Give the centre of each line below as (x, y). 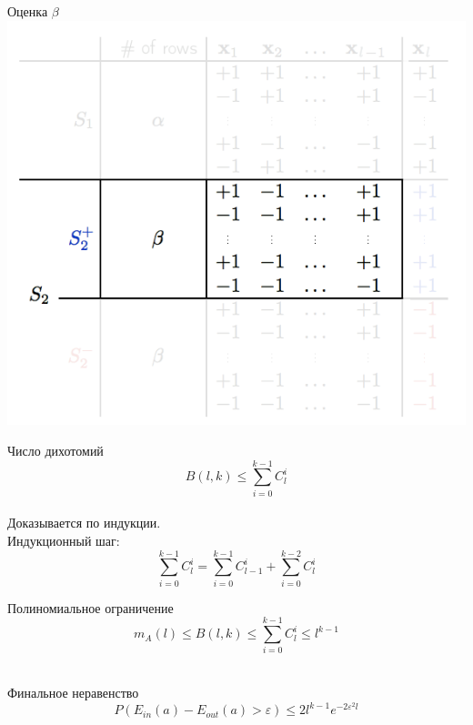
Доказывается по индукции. (84, 523)
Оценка (28, 11)
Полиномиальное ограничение (91, 607)
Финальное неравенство (73, 692)
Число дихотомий (55, 451)
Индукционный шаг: (64, 540)
